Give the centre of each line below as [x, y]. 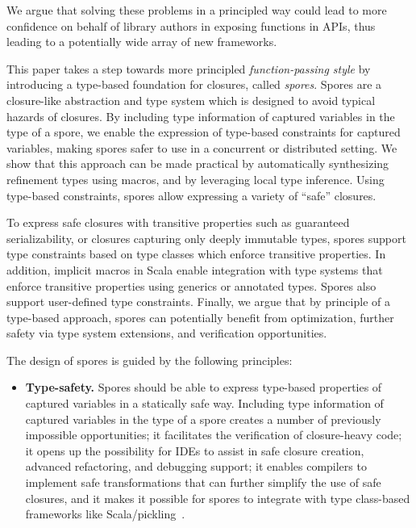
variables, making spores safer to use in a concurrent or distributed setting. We [202, 147]
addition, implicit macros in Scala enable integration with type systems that [195, 269]
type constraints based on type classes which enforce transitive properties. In [196, 254]
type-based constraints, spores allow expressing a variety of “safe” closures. [191, 195]
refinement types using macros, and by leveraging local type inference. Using [196, 179]
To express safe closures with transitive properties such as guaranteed [178, 222]
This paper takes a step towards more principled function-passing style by [189, 68]
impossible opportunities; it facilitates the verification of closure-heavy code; [214, 435]
